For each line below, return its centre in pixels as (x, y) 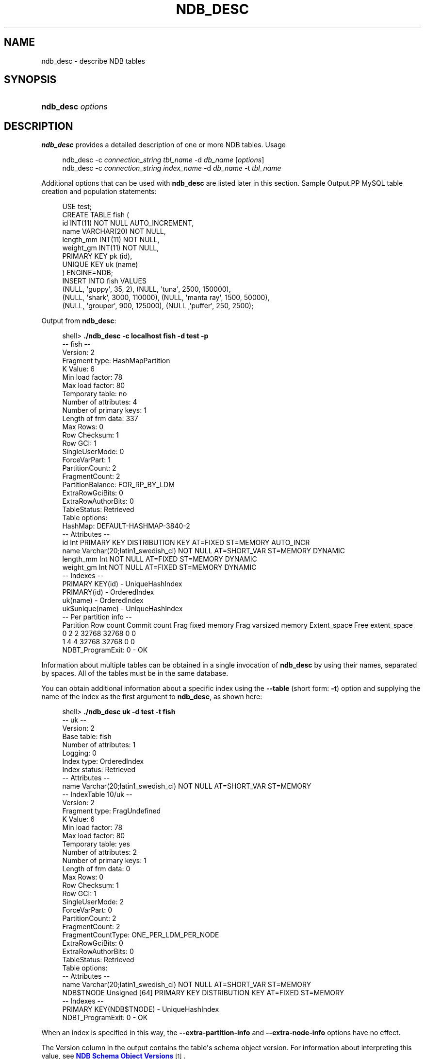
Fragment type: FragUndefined (112, 811)
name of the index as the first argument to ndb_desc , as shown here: (152, 697)
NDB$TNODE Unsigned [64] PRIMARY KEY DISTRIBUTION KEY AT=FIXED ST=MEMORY (203, 993)
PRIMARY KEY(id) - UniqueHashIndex (122, 584)
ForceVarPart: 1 (86, 460)
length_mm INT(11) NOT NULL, (111, 240)
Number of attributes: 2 (100, 852)
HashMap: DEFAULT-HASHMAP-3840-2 (126, 526)
